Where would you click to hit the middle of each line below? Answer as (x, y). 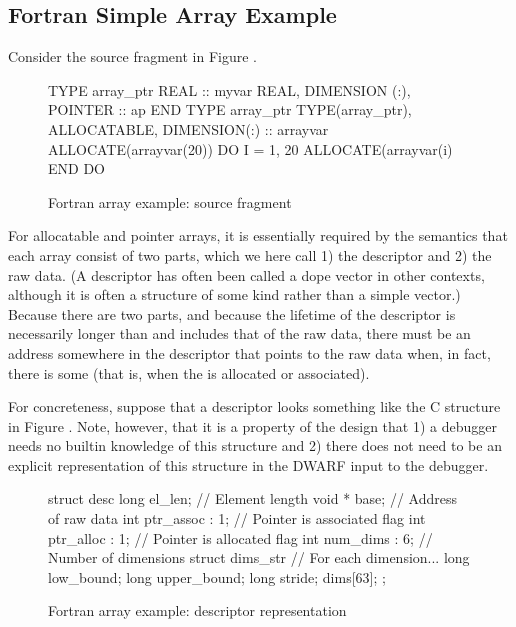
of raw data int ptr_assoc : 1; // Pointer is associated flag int (237, 518)
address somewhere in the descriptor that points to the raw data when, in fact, (249, 352)
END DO (76, 168)
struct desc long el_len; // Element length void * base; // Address (252, 498)
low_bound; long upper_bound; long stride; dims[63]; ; (217, 576)
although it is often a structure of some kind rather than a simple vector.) (234, 294)
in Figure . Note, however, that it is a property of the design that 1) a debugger (252, 425)
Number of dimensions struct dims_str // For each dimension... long (259, 557)
